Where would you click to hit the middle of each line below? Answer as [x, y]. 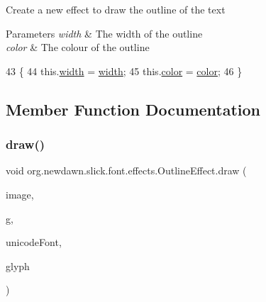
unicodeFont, [34, 242]
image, [20, 194]
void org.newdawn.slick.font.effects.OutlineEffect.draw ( [126, 170]
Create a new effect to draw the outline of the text [116, 9]
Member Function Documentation [133, 109]
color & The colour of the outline [78, 47]
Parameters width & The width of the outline [104, 33]
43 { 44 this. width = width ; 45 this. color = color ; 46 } [124, 71]
